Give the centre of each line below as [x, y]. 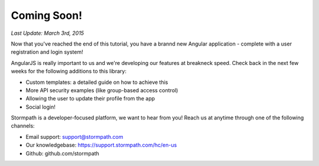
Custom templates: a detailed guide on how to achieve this [97, 82]
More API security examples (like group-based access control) [102, 90]
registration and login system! [47, 52]
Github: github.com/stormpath [63, 153]
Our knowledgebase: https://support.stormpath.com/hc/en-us [101, 145]
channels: [23, 126]
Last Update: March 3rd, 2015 [48, 33]
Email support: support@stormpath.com [74, 136]
